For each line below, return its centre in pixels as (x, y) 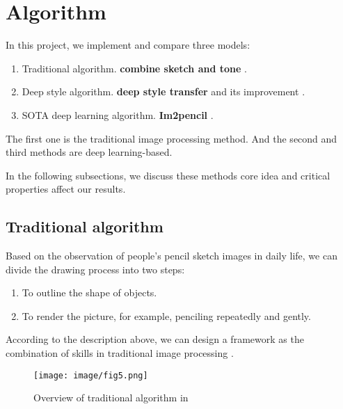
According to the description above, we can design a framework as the (155, 339)
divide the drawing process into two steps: (95, 269)
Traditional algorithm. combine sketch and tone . (134, 68)
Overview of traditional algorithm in (111, 398)
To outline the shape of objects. (89, 292)
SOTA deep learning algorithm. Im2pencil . (118, 114)
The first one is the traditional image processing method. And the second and (171, 138)
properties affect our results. (66, 189)
